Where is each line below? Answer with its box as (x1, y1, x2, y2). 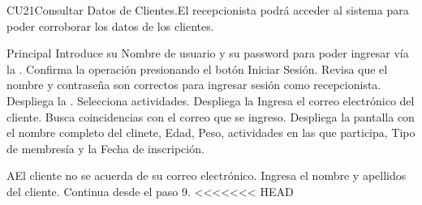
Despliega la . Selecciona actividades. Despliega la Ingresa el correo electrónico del (6, 92, 415, 109)
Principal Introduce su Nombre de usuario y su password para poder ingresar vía (6, 45, 409, 62)
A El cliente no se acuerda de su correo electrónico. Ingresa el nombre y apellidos (6, 167, 407, 184)
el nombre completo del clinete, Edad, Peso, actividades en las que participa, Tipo (6, 124, 416, 141)
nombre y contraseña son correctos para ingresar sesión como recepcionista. (6, 76, 381, 93)
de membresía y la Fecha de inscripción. (6, 139, 205, 156)
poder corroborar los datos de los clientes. (6, 17, 214, 34)
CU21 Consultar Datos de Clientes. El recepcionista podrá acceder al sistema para (6, 2, 409, 18)
